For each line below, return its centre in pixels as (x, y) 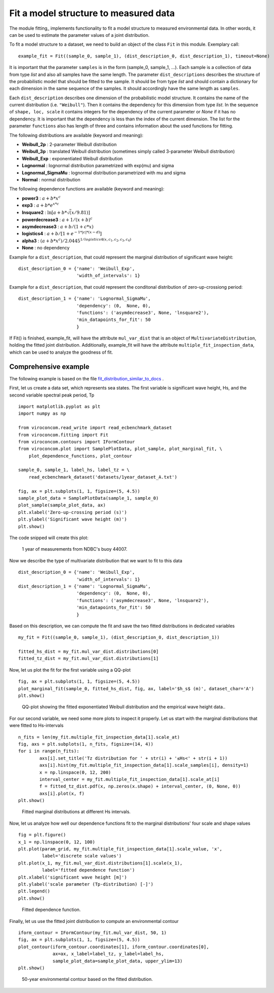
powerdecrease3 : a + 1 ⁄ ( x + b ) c (57, 219)
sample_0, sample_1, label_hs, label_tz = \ (74, 470)
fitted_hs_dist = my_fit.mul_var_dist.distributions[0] (88, 652)
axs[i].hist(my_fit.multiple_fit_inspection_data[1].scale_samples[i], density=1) (144, 765)
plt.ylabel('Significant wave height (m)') (73, 519)
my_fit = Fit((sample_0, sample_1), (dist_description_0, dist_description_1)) (119, 638)
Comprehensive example (50, 367)
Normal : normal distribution (51, 179)
